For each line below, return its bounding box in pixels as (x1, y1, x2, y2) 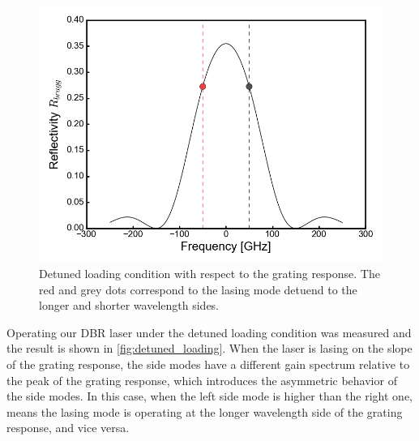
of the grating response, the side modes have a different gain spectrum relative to (6, 355, 410, 372)
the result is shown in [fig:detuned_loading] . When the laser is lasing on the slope (6, 340, 413, 357)
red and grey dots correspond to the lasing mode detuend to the (39, 280, 357, 298)
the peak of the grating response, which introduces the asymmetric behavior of (6, 371, 397, 388)
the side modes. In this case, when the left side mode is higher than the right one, (6, 387, 413, 405)
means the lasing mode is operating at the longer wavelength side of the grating (6, 403, 403, 420)
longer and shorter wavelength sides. (39, 297, 220, 314)
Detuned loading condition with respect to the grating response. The (39, 264, 380, 281)
